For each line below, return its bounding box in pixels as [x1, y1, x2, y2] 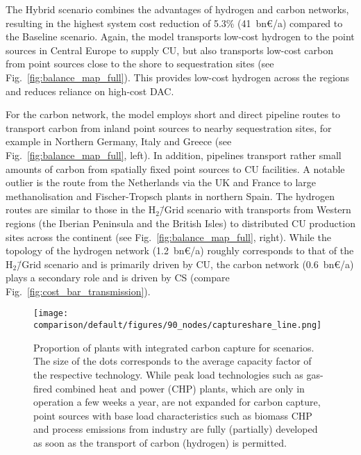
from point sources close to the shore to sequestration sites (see [6, 56, 274, 71]
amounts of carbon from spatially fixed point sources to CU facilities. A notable [6, 161, 345, 176]
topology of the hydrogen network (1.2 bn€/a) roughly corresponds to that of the [6, 243, 354, 258]
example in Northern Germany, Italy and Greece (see [6, 134, 232, 149]
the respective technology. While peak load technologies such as [33, 367, 303, 381]
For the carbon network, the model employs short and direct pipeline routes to [6, 107, 341, 122]
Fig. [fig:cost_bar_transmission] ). [6, 283, 151, 298]
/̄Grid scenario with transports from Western [159, 202, 351, 217]
